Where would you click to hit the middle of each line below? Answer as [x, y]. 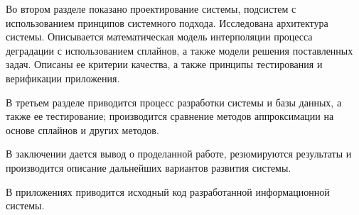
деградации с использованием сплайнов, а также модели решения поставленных [179, 50]
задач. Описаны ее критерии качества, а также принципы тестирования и [164, 64]
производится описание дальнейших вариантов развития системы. [149, 167]
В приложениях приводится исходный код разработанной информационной [168, 191]
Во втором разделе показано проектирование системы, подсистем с [151, 9]
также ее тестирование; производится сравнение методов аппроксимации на [170, 116]
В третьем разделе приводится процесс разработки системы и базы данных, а [174, 102]
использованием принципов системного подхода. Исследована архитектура [167, 22]
